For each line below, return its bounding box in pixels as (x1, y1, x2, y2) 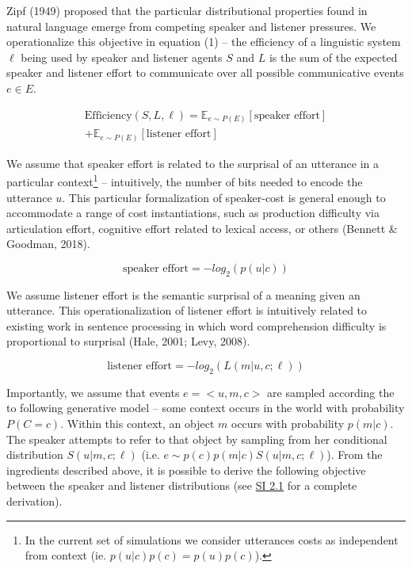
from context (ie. (25, 547, 107, 563)
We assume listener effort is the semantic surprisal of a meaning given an (6, 286, 360, 303)
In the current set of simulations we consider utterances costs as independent (25, 531, 399, 548)
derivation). (6, 493, 63, 509)
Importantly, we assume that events (6, 384, 180, 400)
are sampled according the (267, 384, 395, 400)
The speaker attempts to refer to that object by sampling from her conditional (6, 430, 387, 447)
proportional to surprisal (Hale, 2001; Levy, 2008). (6, 333, 250, 349)
